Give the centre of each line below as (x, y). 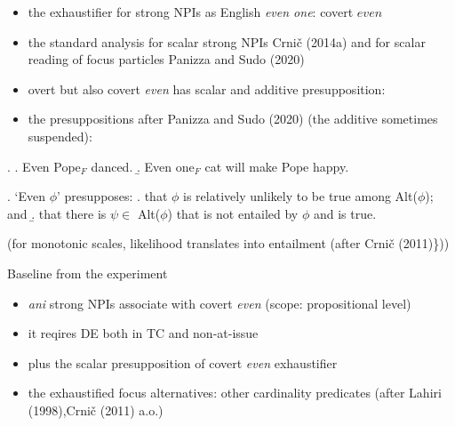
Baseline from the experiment (88, 273)
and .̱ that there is (57, 213)
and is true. (345, 213)
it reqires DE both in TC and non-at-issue (143, 333)
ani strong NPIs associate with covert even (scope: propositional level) (220, 303)
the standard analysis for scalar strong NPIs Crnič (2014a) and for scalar (227, 41)
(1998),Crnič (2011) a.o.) (96, 410)
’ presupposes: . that (112, 196)
